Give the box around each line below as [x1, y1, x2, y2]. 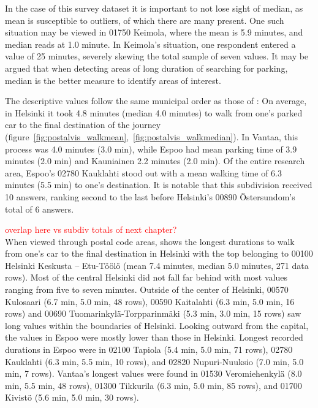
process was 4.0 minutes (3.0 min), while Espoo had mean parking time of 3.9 [5, 142, 297, 155]
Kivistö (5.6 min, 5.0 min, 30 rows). [5, 391, 139, 404]
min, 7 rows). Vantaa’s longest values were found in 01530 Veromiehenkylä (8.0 [5, 367, 302, 380]
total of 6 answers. [5, 202, 74, 215]
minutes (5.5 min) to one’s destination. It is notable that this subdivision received [5, 178, 312, 191]
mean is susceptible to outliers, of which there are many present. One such [5, 13, 284, 26]
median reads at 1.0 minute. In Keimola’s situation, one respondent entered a [5, 37, 296, 50]
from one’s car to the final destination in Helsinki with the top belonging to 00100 [5, 247, 313, 260]
